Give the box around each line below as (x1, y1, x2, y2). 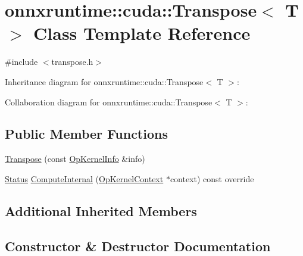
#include (5, 55, 38, 68)
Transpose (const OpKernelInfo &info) (5, 152, 145, 165)
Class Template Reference (33, 21, 251, 45)
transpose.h (51, 55, 93, 68)
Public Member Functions (5, 124, 168, 143)
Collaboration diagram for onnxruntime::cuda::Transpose (5, 95, 213, 108)
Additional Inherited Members (5, 201, 197, 220)
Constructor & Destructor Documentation (5, 236, 271, 255)
